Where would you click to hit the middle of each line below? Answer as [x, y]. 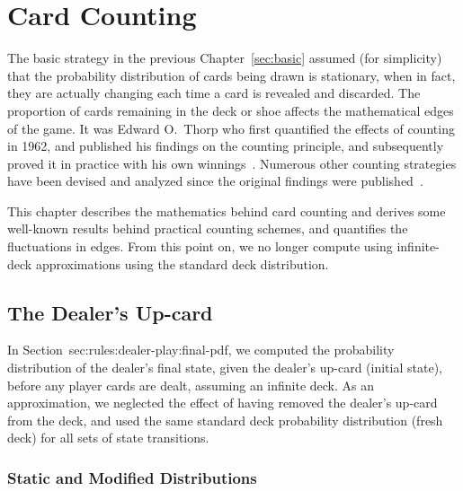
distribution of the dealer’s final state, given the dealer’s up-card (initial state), [225, 368]
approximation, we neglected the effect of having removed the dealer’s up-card [223, 403]
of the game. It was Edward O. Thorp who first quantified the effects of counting [231, 128]
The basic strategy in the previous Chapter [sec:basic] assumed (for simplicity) [225, 58]
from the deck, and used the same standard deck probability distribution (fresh [225, 420]
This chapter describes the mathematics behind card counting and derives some [227, 210]
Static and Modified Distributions [132, 477]
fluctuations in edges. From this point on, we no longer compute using [200, 246]
